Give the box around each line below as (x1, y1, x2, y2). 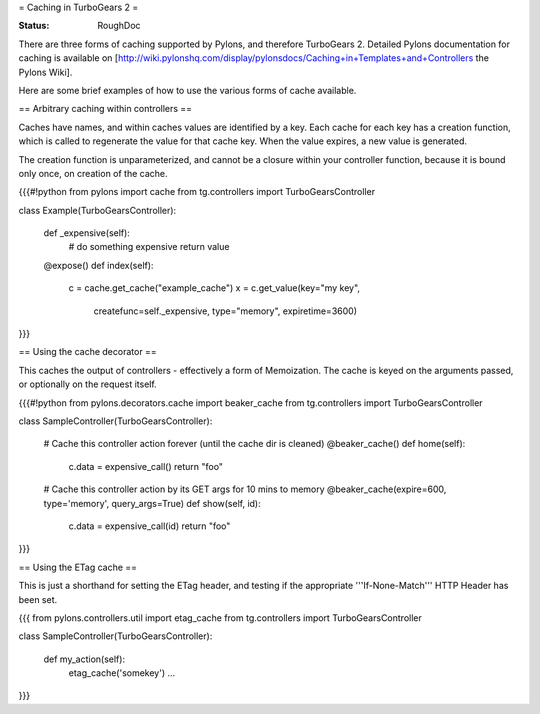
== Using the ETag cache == (18, 561, 138, 573)
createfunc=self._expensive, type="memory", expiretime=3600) (93, 305, 357, 317)
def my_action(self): (43, 653, 125, 665)
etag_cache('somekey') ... (68, 667, 176, 679)
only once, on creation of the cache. (18, 167, 169, 179)
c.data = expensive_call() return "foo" (68, 460, 224, 472)
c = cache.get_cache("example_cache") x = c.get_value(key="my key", (68, 282, 360, 294)
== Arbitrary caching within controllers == (18, 103, 193, 115)
